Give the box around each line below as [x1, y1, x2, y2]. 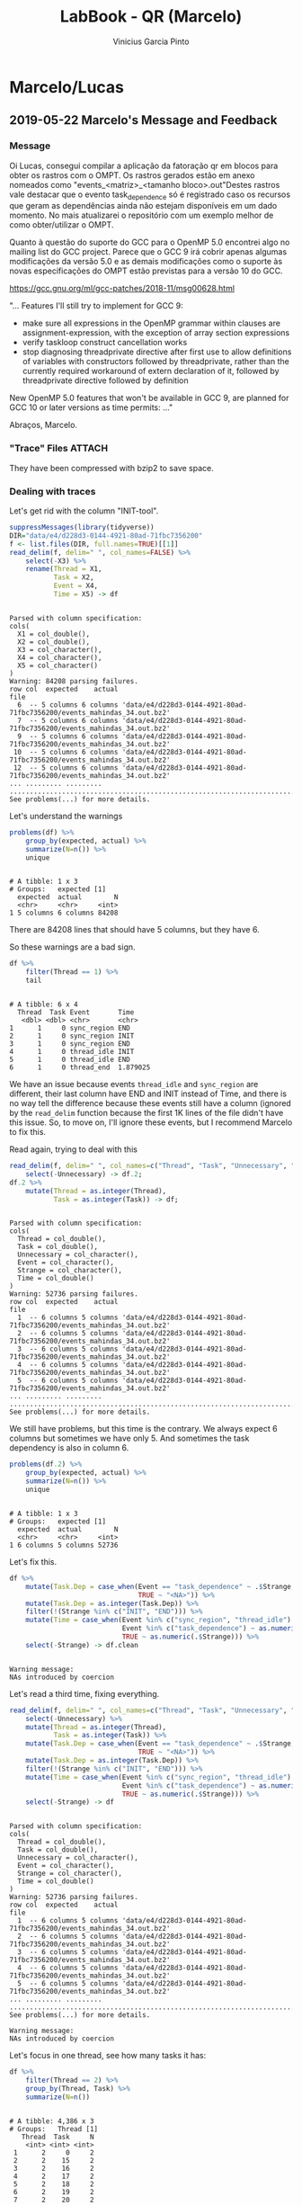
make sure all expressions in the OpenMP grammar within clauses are [22, 317, 281, 329]
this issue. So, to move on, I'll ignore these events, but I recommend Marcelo [9, 1117, 293, 1128]
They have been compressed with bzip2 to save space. [9, 462, 214, 473]
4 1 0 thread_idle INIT [9, 1048, 135, 1057]
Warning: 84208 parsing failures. [9, 676, 139, 685]
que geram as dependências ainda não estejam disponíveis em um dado [9, 201, 278, 211]
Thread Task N [21, 2132, 94, 2141]
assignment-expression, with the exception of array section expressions [22, 327, 290, 338]
